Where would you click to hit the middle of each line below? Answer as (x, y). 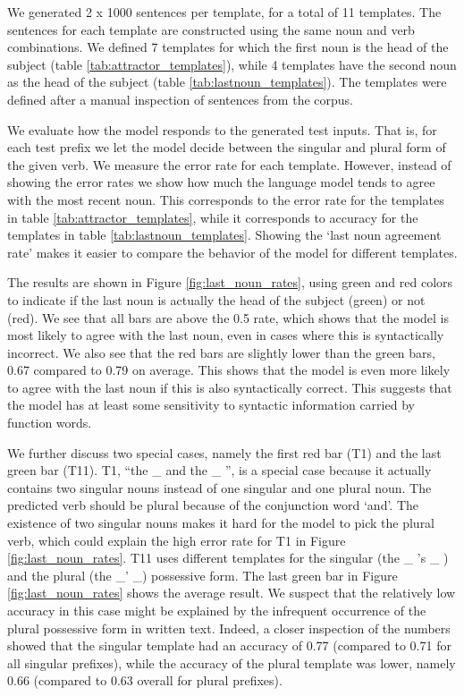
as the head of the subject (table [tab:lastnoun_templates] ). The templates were (227, 82)
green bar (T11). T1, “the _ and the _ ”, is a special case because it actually (219, 470)
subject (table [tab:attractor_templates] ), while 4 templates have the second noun (232, 64)
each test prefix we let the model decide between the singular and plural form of (227, 147)
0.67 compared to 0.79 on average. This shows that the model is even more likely (229, 370)
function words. (50, 423)
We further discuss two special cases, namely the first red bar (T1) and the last (224, 452)
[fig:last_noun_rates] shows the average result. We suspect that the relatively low (232, 593)
